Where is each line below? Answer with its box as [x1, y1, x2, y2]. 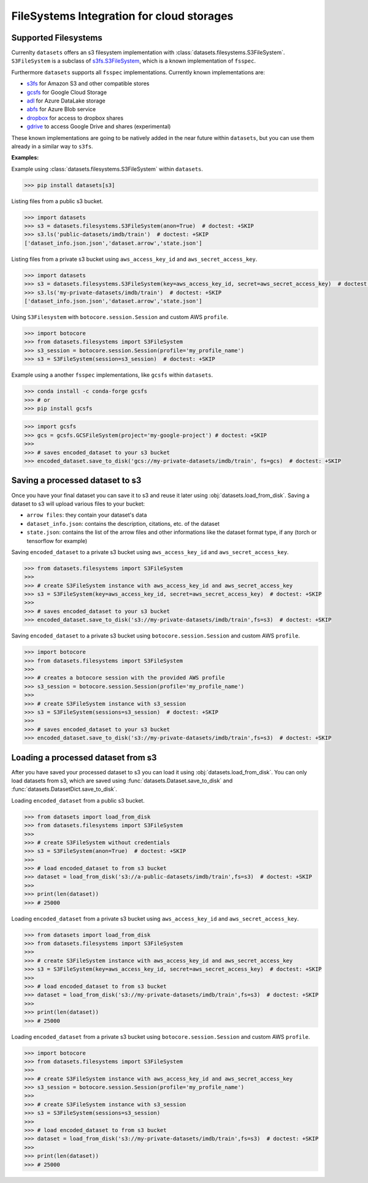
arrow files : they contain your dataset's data [26, 511, 147, 518]
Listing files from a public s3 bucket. [11, 197, 104, 205]
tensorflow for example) [26, 537, 88, 544]
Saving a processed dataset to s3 [11, 476, 142, 486]
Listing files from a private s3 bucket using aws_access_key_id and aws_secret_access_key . [11, 255, 258, 263]
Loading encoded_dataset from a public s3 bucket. [11, 796, 145, 804]
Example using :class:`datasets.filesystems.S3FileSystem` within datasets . [11, 165, 204, 172]
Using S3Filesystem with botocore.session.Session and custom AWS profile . [11, 314, 228, 320]
